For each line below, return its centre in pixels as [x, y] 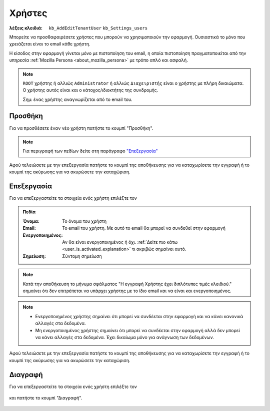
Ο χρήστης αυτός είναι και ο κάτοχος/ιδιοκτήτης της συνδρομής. [90, 90]
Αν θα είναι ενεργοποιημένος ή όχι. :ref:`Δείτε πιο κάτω [120, 242]
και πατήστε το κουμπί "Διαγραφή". [46, 398]
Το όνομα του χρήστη [84, 221]
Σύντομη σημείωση [82, 256]
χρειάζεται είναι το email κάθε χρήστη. [50, 44]
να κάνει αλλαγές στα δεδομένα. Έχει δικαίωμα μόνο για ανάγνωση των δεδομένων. [125, 337]
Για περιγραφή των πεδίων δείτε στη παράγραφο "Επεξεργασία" [90, 151]
